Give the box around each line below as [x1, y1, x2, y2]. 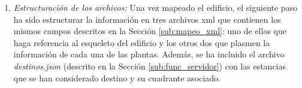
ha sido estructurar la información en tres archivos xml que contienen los [13, 13, 281, 25]
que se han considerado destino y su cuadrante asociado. [13, 71, 221, 84]
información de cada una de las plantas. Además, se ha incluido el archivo [13, 48, 285, 60]
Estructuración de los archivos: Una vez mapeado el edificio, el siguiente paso [13, 1, 298, 13]
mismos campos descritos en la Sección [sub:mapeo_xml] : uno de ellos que [13, 25, 286, 37]
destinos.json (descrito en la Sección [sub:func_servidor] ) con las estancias [13, 59, 286, 72]
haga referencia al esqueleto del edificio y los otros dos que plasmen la [13, 36, 270, 48]
